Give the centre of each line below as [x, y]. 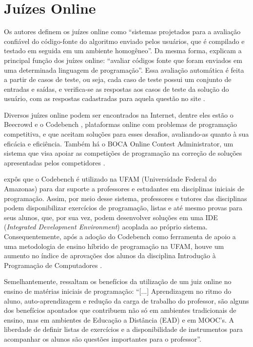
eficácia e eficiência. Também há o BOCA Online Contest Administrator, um [119, 143]
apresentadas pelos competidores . [55, 162]
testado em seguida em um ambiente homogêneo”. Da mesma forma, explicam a [123, 51]
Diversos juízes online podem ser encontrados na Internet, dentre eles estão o [119, 114]
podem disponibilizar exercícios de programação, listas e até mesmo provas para [123, 208]
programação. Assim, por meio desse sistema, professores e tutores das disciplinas [126, 198]
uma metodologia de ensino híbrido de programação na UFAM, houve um [114, 246]
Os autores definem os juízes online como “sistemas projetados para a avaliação [122, 31]
